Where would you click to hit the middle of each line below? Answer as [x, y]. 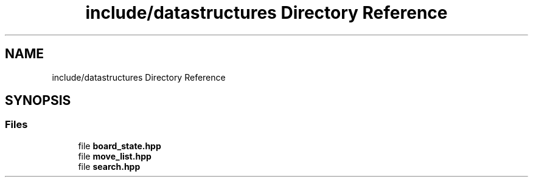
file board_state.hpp [120, 146]
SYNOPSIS [38, 101]
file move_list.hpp [115, 156]
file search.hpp [109, 166]
